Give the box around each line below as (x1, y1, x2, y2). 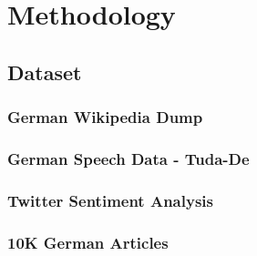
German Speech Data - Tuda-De (7, 147, 250, 169)
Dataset (7, 57, 82, 86)
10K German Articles (7, 230, 169, 253)
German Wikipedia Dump (7, 106, 203, 128)
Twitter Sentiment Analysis (7, 189, 213, 211)
